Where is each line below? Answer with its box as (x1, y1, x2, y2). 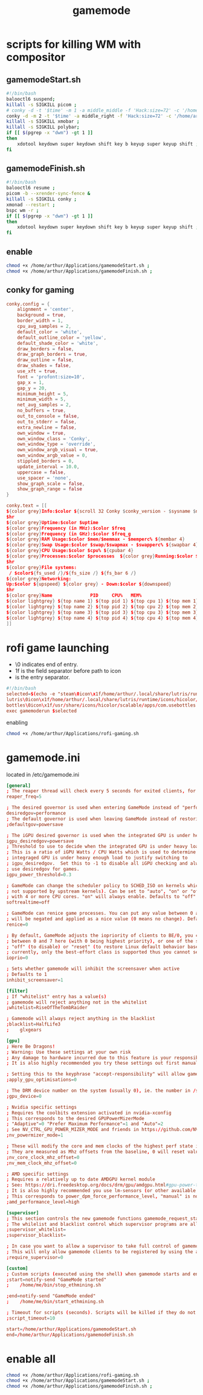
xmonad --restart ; (6, 202, 56, 208)
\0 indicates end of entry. (14, 661, 79, 668)
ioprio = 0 (6, 955, 28, 961)
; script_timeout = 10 (6, 1315, 56, 1321)
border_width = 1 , (17, 318, 63, 324)
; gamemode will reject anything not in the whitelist (6, 999, 147, 1005)
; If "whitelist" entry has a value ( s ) (6, 993, 107, 999)
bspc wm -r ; (6, 207, 39, 213)
